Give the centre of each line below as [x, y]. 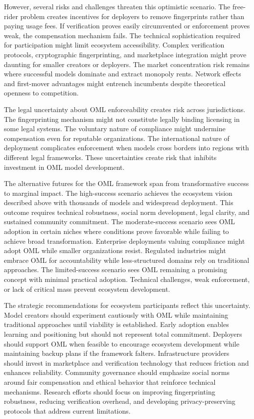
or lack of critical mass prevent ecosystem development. [87, 289]
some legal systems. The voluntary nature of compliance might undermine [115, 128]
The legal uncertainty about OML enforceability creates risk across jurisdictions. [125, 109]
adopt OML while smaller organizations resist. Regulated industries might [115, 250]
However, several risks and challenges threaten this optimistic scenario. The [117, 6]
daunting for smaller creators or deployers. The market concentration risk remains [127, 64]
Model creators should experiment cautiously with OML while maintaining [116, 314]
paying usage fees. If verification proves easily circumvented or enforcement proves [127, 26]
